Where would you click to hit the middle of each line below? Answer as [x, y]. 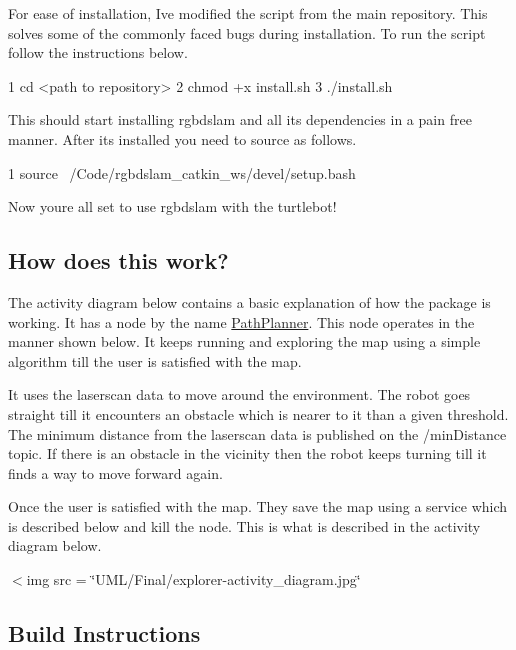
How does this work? [118, 260]
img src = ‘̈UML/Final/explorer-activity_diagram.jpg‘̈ [193, 579]
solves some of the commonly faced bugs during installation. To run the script [247, 32]
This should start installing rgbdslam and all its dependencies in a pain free [240, 119]
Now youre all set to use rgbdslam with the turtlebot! [172, 206]
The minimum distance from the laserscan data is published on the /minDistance [257, 433]
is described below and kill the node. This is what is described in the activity [244, 525]
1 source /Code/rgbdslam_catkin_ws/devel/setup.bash [182, 172]
